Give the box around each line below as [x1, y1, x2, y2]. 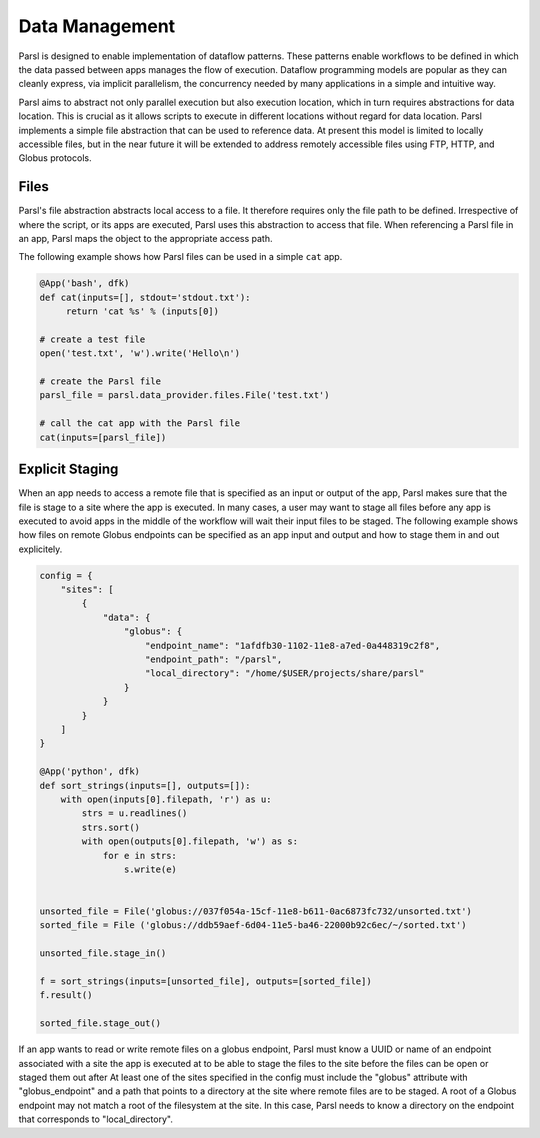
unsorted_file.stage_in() [39, 948, 167, 959]
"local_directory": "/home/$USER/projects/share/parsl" [145, 668, 425, 679]
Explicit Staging [18, 461, 119, 478]
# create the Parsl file [39, 376, 162, 387]
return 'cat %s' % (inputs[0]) [65, 306, 220, 317]
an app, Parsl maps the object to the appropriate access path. [18, 232, 273, 244]
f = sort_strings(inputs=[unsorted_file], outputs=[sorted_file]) [39, 976, 372, 987]
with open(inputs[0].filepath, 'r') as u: [60, 793, 272, 805]
